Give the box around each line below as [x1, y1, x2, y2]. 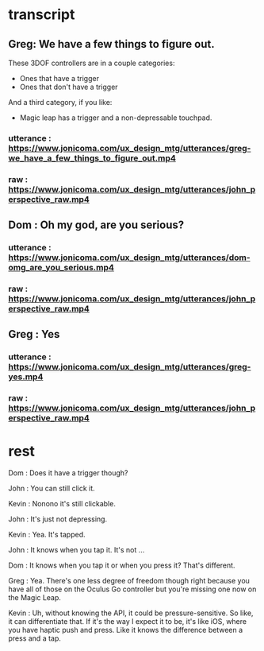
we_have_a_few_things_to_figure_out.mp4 [8, 153, 177, 164]
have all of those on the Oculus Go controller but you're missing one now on [8, 584, 257, 594]
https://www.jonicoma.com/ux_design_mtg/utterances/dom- [8, 252, 251, 263]
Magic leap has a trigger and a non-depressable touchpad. [19, 113, 212, 122]
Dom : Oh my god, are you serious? [8, 219, 185, 232]
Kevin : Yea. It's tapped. [8, 530, 86, 540]
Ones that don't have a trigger [19, 82, 118, 91]
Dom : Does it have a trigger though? [8, 468, 128, 478]
